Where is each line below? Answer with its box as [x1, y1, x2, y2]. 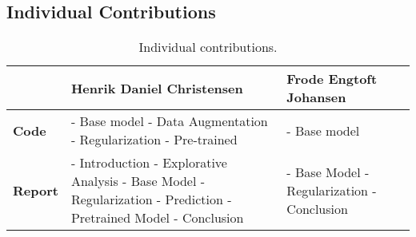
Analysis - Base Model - [70, 172, 206, 191]
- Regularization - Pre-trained [70, 130, 238, 149]
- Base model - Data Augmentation [70, 112, 268, 131]
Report [13, 180, 58, 199]
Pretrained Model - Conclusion [70, 208, 244, 227]
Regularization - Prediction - [70, 190, 232, 209]
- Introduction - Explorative [70, 153, 227, 172]
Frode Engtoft [286, 69, 378, 89]
